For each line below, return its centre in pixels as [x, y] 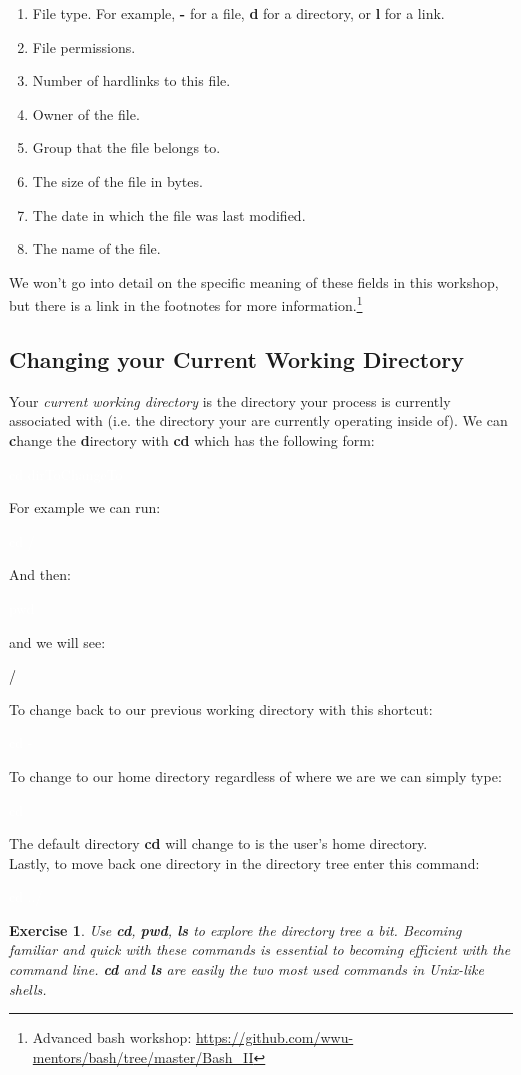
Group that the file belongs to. [126, 147]
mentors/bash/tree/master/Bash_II [143, 1056]
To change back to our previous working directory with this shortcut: [221, 708]
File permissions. [84, 46]
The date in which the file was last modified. [169, 214]
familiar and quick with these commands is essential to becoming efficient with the [260, 949]
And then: [40, 574]
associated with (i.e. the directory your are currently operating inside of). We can [258, 420]
